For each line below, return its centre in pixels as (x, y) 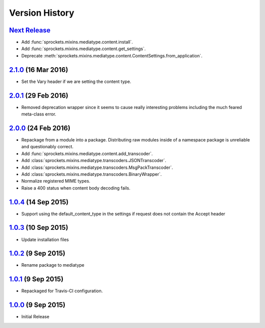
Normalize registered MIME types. (56, 181)
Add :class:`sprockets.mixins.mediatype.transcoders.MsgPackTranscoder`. (97, 167)
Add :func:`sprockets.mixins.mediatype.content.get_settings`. (83, 49)
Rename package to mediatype (53, 265)
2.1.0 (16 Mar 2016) (39, 69)
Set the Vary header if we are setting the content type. (76, 82)
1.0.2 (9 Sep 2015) (37, 254)
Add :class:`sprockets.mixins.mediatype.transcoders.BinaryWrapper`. (92, 174)
